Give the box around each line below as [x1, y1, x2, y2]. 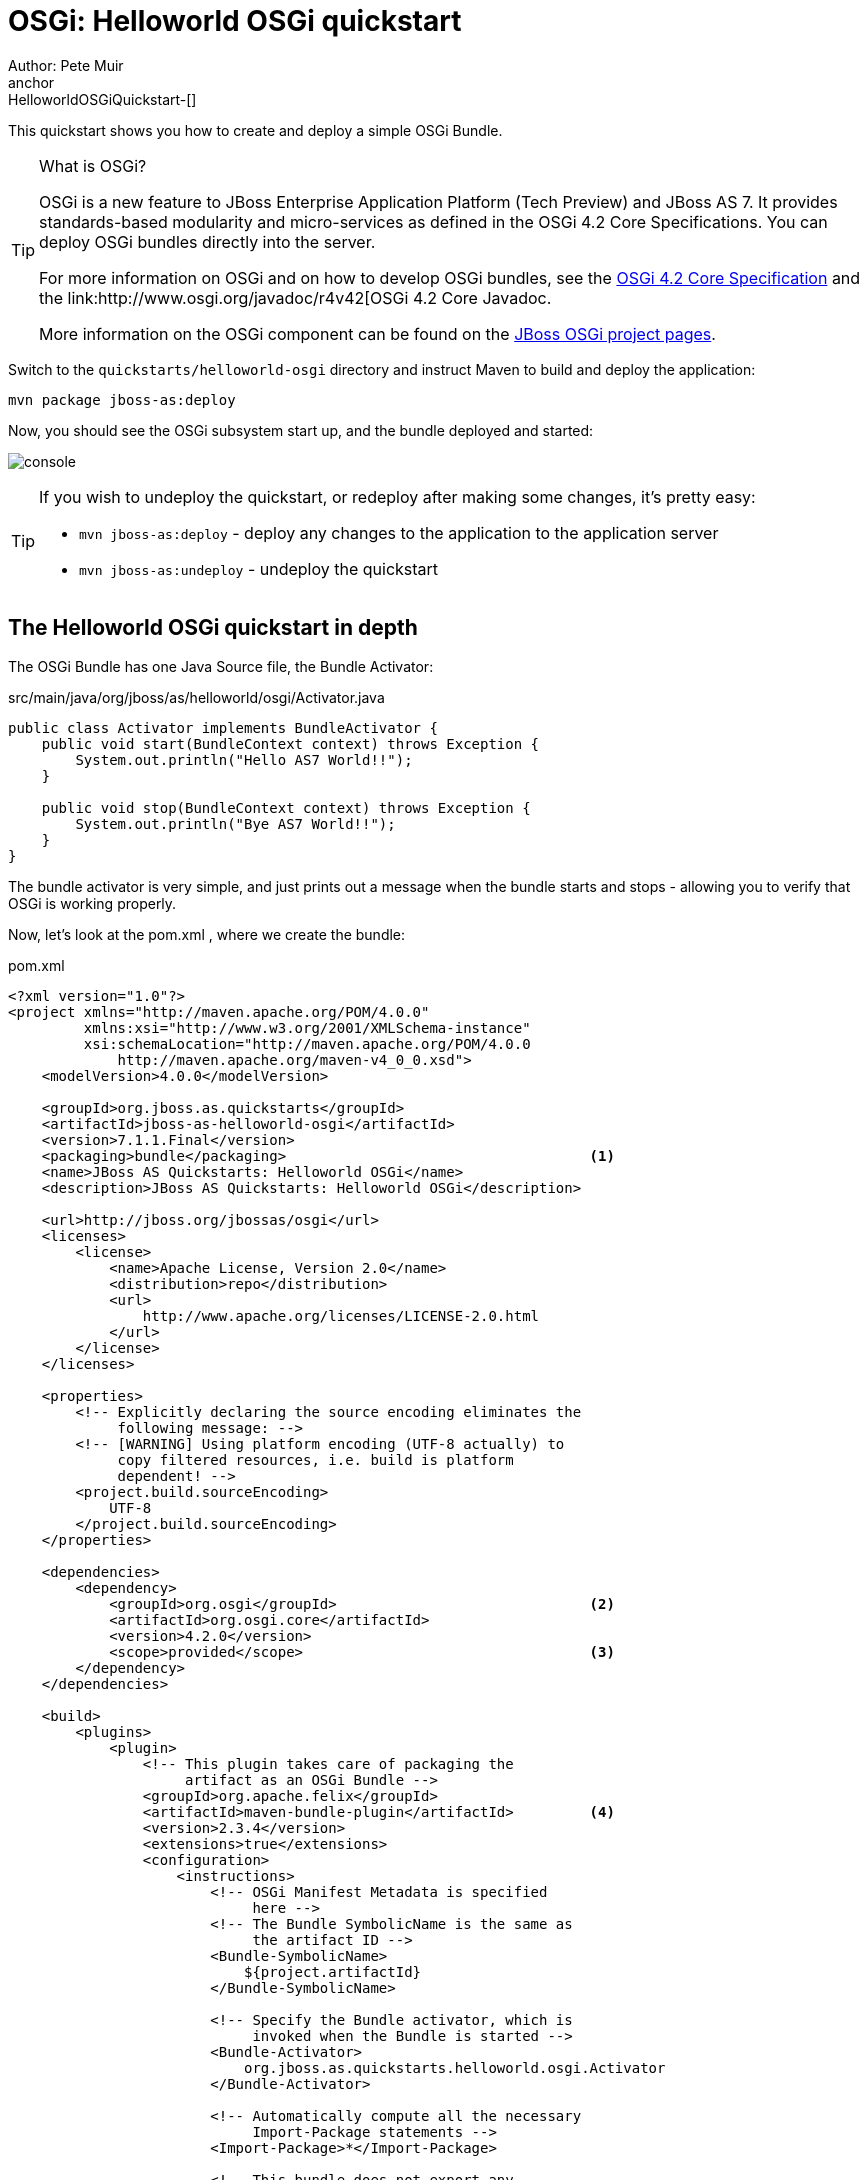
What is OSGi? [39, 155, 147, 176]
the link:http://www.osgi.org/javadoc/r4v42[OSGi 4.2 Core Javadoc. [39, 287, 552, 308]
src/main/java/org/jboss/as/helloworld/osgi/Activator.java [8, 688, 385, 706]
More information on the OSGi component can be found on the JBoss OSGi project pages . [39, 323, 716, 344]
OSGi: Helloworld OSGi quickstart [8, 4, 462, 38]
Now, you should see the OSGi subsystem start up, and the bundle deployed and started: [8, 421, 594, 439]
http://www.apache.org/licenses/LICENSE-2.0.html [142, 1307, 540, 1324]
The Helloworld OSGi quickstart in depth [8, 615, 418, 641]
